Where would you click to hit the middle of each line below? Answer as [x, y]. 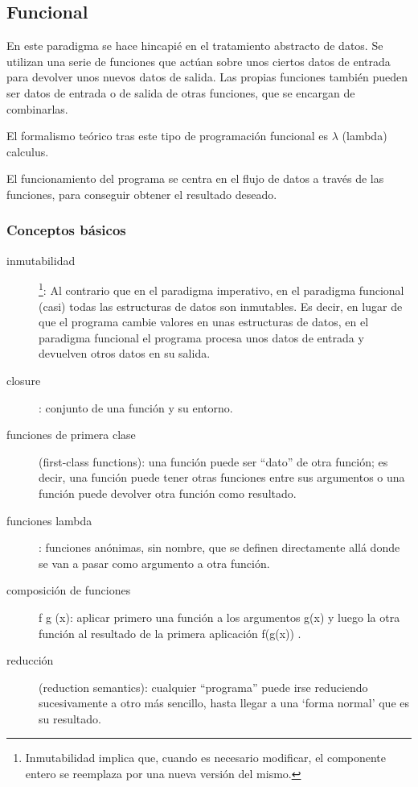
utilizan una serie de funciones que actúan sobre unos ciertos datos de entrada [199, 61]
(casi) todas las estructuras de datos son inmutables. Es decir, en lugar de [221, 306]
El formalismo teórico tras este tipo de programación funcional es [168, 136]
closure [24, 380]
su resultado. [70, 718]
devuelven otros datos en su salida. [125, 353]
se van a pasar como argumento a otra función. [154, 563]
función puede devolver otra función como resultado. [168, 493]
